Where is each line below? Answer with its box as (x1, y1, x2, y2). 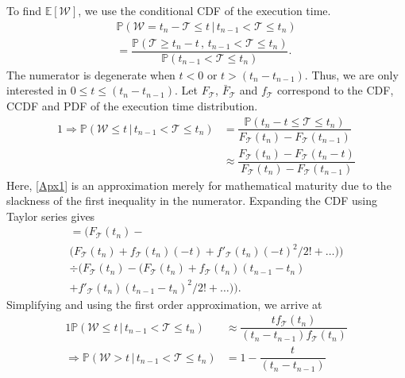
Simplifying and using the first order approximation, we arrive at (6, 295, 322, 312)
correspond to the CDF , (276, 82, 394, 98)
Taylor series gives (6, 207, 95, 224)
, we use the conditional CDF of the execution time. (78, 2, 331, 18)
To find (6, 2, 41, 18)
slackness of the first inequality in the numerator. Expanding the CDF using (6, 192, 378, 209)
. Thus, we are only (304, 66, 399, 83)
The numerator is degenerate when (6, 66, 175, 83)
